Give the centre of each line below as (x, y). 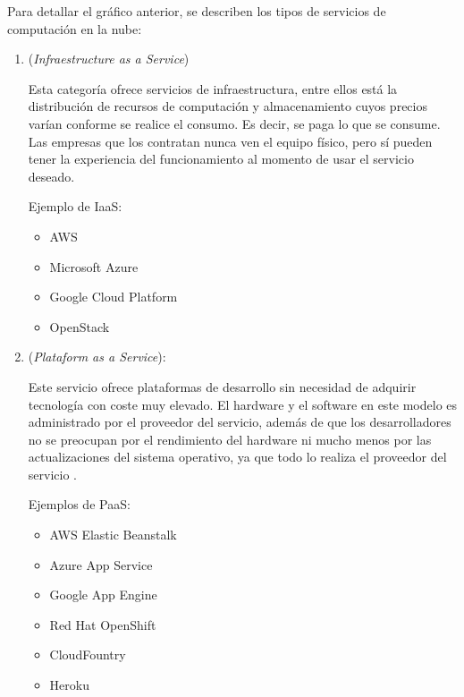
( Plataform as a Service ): (97, 357)
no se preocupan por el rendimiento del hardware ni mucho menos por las (230, 439)
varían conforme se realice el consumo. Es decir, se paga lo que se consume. (234, 123)
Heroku (69, 685)
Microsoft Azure (94, 266)
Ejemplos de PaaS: (79, 504)
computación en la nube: (75, 28)
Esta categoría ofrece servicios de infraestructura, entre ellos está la (213, 88)
